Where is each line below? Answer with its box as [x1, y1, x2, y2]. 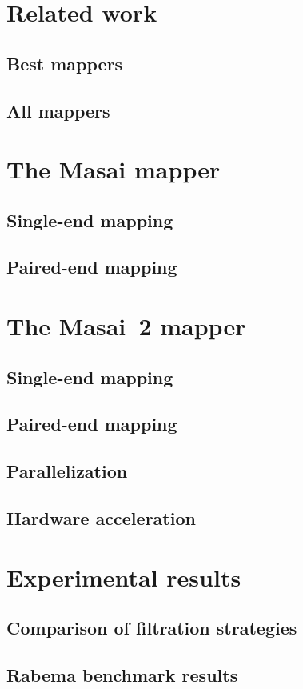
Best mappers [6, 50, 123, 75]
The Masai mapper [6, 153, 221, 186]
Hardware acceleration [6, 505, 196, 530]
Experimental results [6, 560, 241, 593]
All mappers [6, 98, 110, 122]
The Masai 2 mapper [6, 310, 246, 342]
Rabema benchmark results [6, 662, 238, 687]
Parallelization [6, 459, 128, 483]
